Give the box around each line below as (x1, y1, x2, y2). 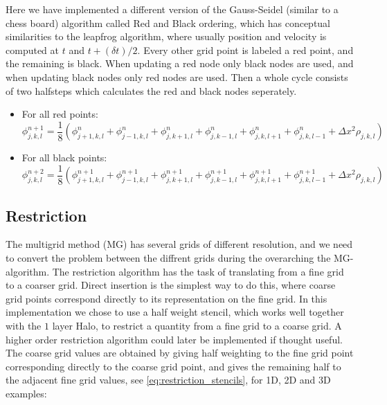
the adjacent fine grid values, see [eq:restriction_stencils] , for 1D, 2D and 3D (6, 372, 331, 387)
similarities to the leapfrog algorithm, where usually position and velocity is (6, 29, 327, 44)
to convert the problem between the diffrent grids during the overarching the (6, 251, 331, 265)
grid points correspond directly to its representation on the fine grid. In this (6, 291, 327, 305)
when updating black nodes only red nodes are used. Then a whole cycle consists (6, 69, 348, 84)
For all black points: (21, 150, 107, 165)
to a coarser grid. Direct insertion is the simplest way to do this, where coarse (6, 278, 336, 292)
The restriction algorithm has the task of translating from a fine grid (52, 264, 344, 278)
